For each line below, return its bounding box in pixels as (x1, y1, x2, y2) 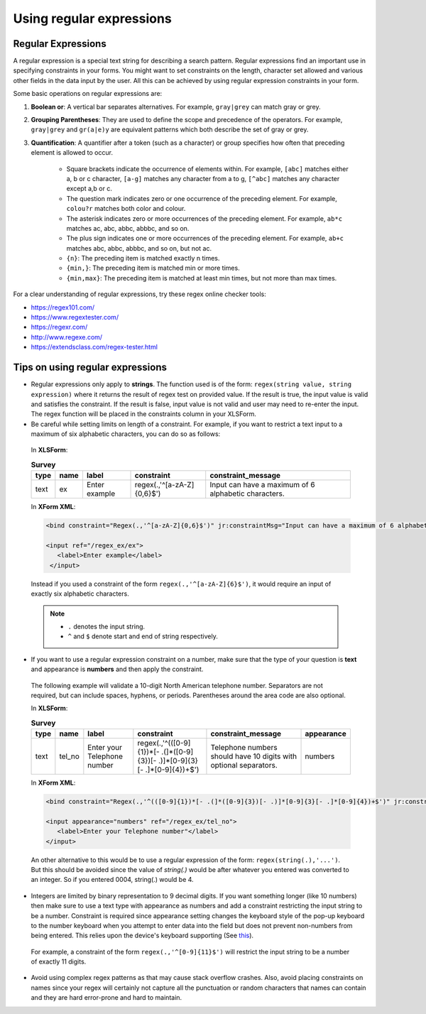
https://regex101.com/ (31, 302, 95, 312)
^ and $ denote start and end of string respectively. (67, 632, 218, 640)
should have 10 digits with (210, 751, 297, 761)
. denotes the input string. (67, 622, 146, 631)
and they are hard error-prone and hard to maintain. (31, 993, 182, 1002)
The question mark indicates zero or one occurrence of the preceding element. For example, (66, 194, 337, 202)
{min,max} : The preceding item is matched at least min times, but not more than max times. (66, 273, 337, 282)
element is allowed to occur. (31, 148, 114, 157)
